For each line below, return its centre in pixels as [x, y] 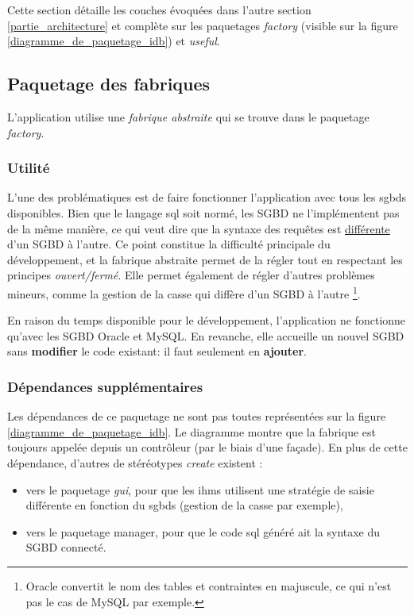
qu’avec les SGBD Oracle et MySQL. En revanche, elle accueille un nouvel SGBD [206, 335]
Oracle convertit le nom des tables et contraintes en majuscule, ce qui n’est [209, 585]
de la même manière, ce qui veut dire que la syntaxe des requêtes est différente [199, 228]
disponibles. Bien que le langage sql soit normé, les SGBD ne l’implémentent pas [203, 212]
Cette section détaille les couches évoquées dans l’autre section [159, 10]
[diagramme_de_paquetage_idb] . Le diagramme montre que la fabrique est [192, 431]
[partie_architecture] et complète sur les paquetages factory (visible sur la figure [203, 25]
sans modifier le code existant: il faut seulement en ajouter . [157, 351]
